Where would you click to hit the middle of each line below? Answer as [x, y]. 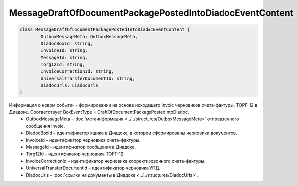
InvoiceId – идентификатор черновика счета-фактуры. [83, 140]
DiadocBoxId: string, [67, 43]
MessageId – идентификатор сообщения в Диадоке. [81, 147]
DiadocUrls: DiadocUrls [70, 85]
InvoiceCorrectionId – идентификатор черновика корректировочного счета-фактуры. [116, 161]
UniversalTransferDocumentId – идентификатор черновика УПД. [93, 168]
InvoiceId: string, [64, 50]
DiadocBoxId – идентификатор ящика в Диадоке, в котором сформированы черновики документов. [132, 133]
